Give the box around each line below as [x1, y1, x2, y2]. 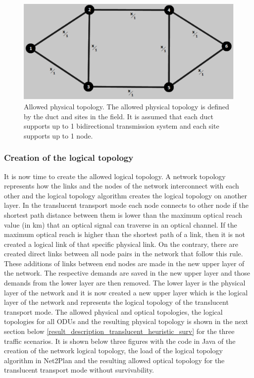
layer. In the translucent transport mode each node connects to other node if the [4, 200, 249, 210]
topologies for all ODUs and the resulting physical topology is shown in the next [4, 316, 249, 327]
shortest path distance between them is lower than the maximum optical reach [4, 209, 243, 220]
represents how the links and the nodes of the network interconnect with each [4, 181, 239, 191]
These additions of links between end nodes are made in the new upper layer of [4, 258, 245, 268]
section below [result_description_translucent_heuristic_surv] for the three [4, 326, 235, 336]
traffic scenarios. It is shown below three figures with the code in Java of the [4, 335, 236, 346]
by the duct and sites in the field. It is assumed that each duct [24, 111, 214, 121]
